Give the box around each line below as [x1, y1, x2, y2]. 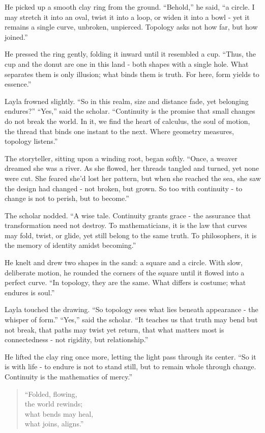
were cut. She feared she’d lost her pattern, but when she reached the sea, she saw [5, 172, 261, 183]
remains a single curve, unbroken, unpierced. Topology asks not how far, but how [5, 21, 258, 32]
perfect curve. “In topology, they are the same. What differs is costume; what [5, 277, 246, 288]
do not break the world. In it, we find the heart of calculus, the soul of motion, [5, 115, 250, 126]
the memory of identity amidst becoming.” [5, 240, 136, 250]
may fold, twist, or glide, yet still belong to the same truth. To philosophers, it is [5, 230, 257, 240]
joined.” [5, 31, 28, 42]
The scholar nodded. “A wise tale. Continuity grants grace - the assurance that [5, 210, 251, 220]
